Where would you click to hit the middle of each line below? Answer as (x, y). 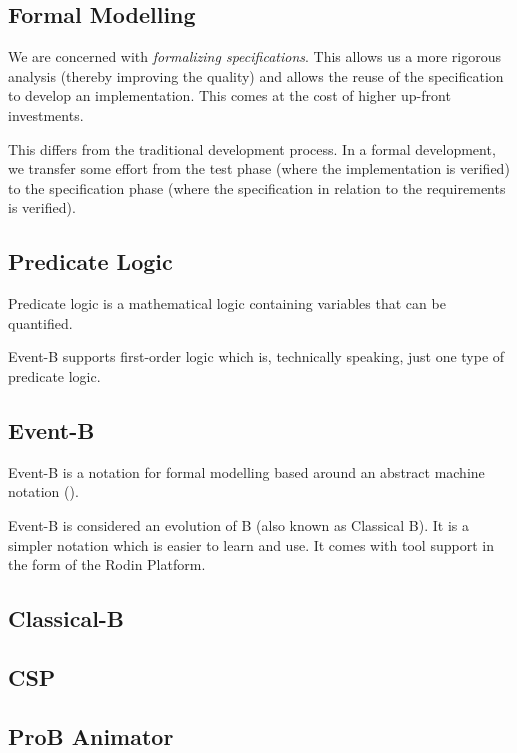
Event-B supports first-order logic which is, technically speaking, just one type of (256, 356)
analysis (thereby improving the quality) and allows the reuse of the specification (256, 75)
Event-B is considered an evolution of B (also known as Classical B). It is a (238, 524)
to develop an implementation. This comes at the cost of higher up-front (229, 95)
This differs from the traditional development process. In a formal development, (252, 148)
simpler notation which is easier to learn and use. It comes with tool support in (251, 544)
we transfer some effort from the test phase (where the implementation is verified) (259, 168)
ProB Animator (91, 735)
